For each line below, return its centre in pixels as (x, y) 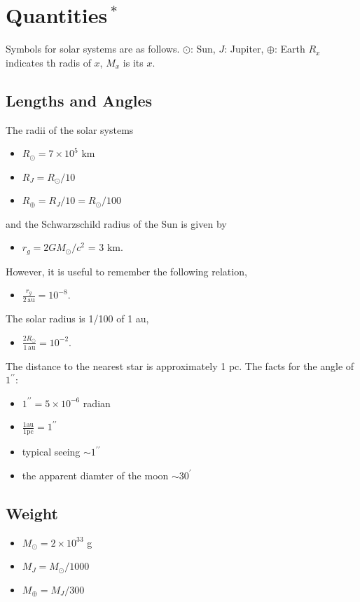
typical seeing (51, 452)
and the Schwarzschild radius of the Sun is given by (116, 223)
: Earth (290, 49)
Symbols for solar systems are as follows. (93, 49)
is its (133, 62)
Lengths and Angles (79, 100)
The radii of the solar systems (70, 129)
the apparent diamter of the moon (95, 475)
